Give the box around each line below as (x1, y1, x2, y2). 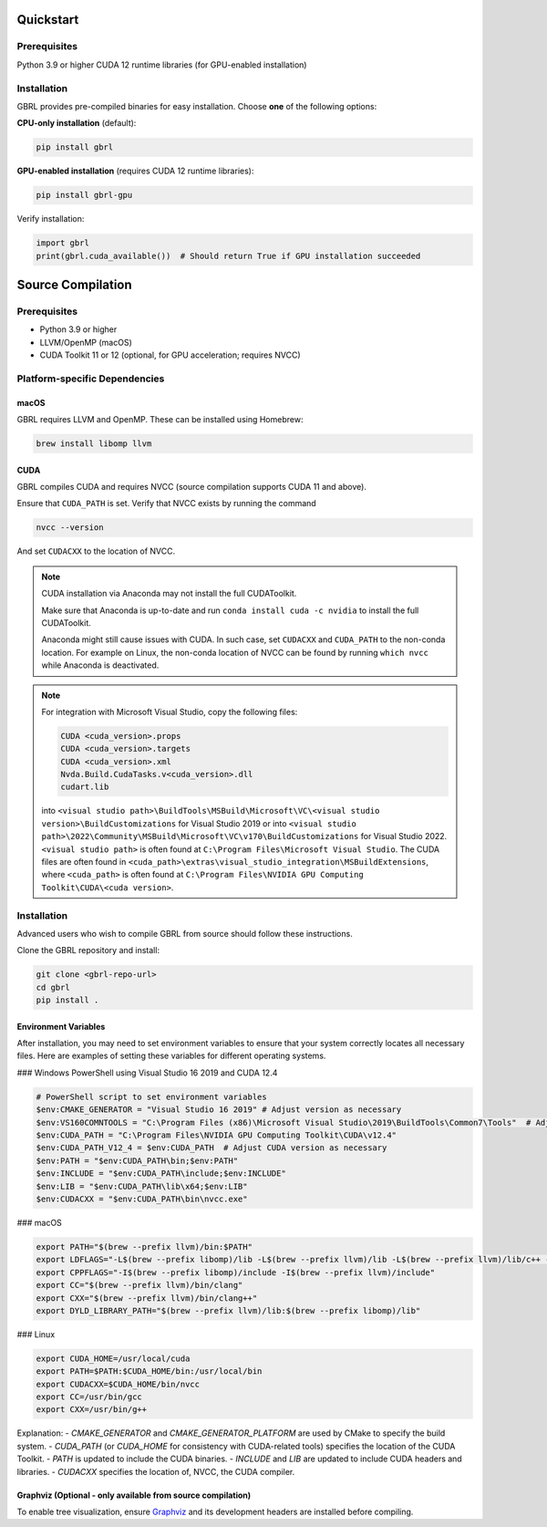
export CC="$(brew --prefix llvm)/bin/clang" (36, 1280, 243, 1291)
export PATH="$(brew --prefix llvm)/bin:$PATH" (36, 1241, 253, 1252)
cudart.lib (60, 782, 109, 793)
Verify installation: (16, 213, 85, 224)
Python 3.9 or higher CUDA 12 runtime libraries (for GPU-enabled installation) (16, 59, 307, 70)
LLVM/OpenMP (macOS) (39, 337, 132, 348)
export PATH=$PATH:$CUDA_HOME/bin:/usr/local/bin (36, 1366, 263, 1376)
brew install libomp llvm (36, 439, 152, 449)
